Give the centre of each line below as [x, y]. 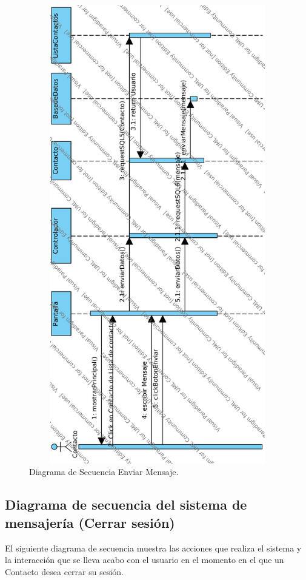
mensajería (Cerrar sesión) [90, 522]
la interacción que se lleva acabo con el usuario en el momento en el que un [145, 560]
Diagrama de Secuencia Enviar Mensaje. [104, 472]
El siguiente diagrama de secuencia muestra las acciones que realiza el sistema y [153, 548]
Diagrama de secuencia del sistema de [126, 504]
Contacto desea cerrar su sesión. [64, 571]
